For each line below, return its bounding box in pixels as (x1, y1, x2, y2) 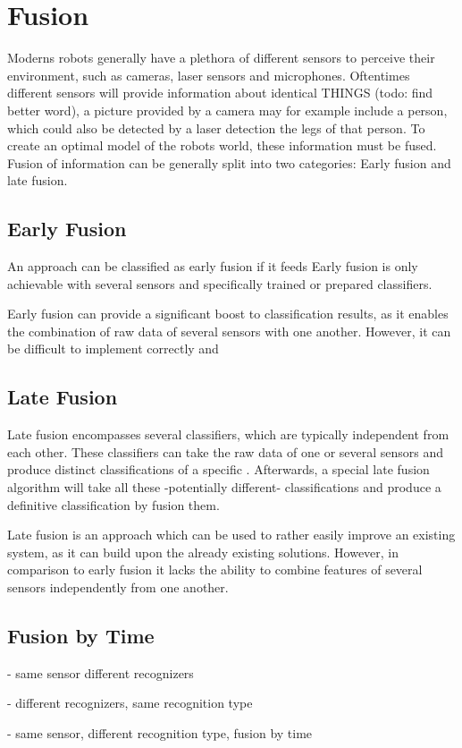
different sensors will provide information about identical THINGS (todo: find (7, 83, 433, 102)
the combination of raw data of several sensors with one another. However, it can (7, 321, 451, 340)
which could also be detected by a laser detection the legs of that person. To (7, 118, 425, 137)
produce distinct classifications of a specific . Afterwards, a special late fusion (7, 460, 430, 479)
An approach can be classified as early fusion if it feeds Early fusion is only (7, 257, 418, 276)
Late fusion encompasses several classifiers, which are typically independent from (7, 425, 449, 444)
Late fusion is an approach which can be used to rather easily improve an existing (7, 525, 456, 544)
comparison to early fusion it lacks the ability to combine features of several (7, 560, 423, 579)
